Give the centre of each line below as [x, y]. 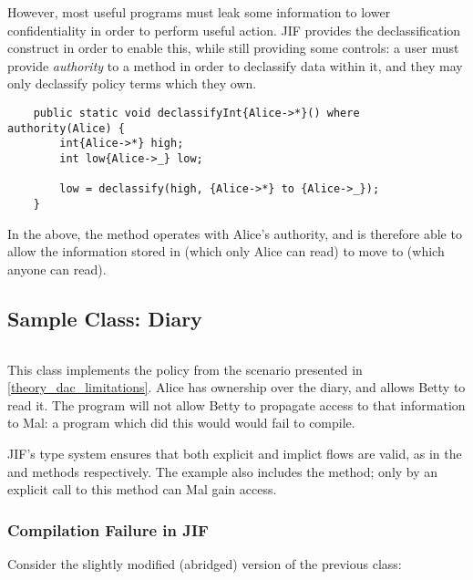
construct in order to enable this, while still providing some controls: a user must [233, 48]
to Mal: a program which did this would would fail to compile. [181, 423]
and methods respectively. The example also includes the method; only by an [223, 471]
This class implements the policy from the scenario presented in [185, 369]
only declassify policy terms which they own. [132, 83]
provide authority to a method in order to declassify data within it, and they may [235, 65]
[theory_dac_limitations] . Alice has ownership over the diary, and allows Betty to [236, 387]
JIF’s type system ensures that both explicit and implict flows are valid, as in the [235, 453]
